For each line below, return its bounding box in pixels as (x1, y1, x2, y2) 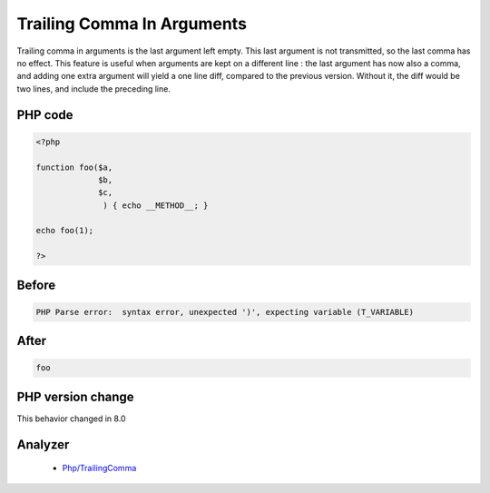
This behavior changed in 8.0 (16, 413, 126, 424)
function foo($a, (35, 162, 113, 173)
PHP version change (16, 389, 135, 404)
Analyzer (16, 437, 70, 452)
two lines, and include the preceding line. (16, 83, 171, 94)
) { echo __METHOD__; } (103, 200, 209, 211)
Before (16, 277, 56, 292)
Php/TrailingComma (62, 463, 137, 474)
